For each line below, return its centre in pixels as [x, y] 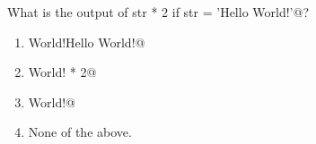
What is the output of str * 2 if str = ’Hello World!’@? [158, 12]
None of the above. [80, 132]
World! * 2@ [62, 72]
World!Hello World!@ [87, 42]
